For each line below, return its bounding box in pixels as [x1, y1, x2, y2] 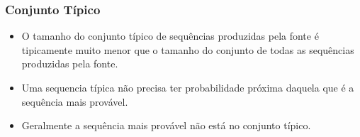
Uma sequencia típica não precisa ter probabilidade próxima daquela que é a [21, 80, 354, 94]
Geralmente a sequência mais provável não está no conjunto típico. [21, 118, 311, 133]
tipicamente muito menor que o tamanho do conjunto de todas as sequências [21, 42, 354, 57]
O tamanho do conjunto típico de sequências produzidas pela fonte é [21, 28, 319, 43]
